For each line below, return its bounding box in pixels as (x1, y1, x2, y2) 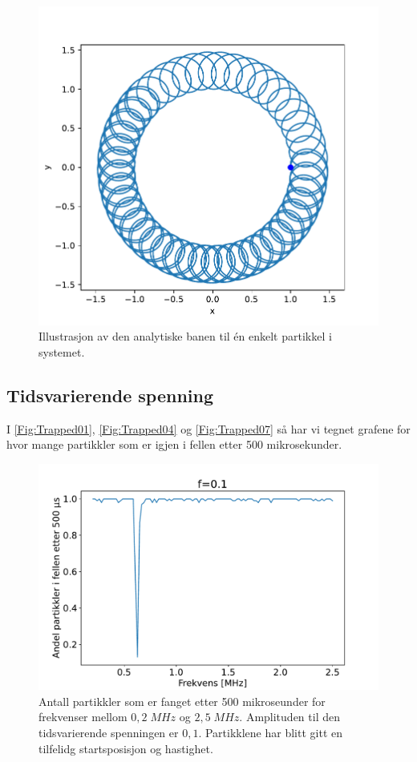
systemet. (38, 343, 85, 360)
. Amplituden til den (239, 708, 340, 725)
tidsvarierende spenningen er (38, 724, 179, 740)
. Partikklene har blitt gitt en (198, 724, 342, 740)
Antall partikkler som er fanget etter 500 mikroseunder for (38, 692, 326, 709)
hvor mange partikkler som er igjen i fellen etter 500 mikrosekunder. (6, 436, 342, 453)
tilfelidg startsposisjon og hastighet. (38, 740, 213, 756)
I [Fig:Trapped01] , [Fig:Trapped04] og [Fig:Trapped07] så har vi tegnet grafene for (6, 420, 411, 437)
